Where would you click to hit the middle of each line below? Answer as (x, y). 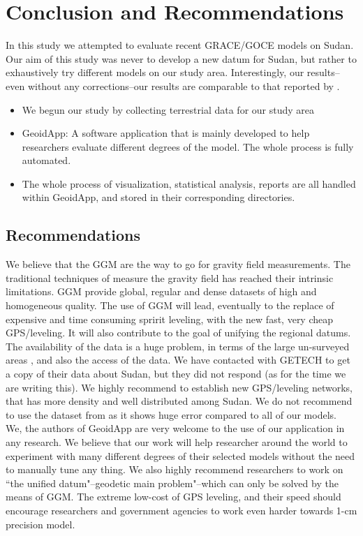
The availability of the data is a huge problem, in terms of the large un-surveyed (178, 346)
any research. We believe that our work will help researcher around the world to (177, 441)
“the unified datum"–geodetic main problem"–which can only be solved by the (172, 483)
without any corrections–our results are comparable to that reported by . (184, 85)
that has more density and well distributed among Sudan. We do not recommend (179, 401)
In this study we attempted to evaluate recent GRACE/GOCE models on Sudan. (180, 45)
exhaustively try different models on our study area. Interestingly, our (155, 72)
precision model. (40, 524)
